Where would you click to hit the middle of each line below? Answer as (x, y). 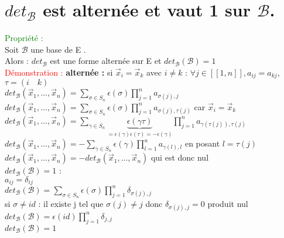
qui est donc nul (180, 157)
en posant (202, 143)
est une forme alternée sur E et (106, 61)
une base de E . (58, 49)
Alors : (17, 61)
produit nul (228, 204)
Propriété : (24, 38)
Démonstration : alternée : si (59, 72)
